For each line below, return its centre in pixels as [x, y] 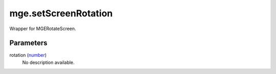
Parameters [28, 43]
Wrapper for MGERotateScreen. [43, 29]
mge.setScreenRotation [61, 13]
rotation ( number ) [28, 55]
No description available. [49, 62]
